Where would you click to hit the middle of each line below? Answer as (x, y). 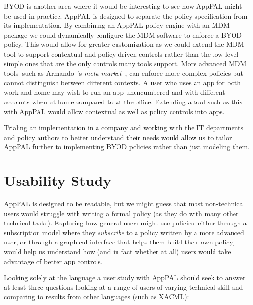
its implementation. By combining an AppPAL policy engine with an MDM (117, 25)
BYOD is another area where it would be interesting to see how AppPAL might (123, 6)
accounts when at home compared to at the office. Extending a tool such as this (123, 101)
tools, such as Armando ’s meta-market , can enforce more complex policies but (124, 73)
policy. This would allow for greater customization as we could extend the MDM (124, 44)
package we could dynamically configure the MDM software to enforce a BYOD (123, 34)
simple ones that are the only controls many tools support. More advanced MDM (125, 63)
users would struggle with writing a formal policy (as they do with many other (121, 213)
